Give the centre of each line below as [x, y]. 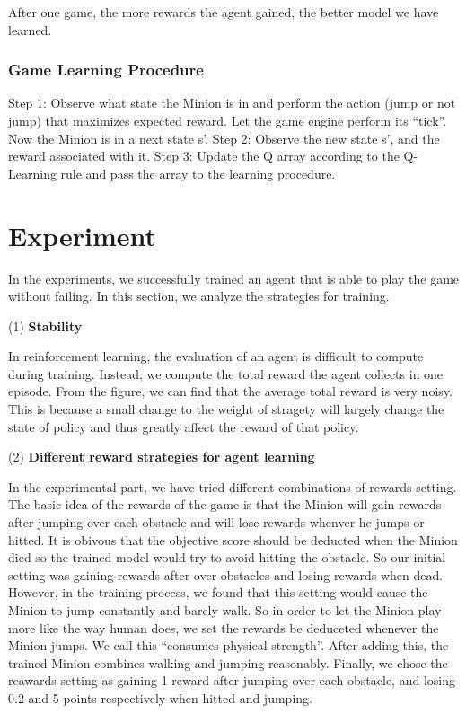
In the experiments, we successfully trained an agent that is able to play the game [234, 278]
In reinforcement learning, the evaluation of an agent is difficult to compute [216, 356]
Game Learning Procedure [106, 70]
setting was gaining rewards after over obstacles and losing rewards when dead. [226, 574]
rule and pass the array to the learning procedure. [198, 173]
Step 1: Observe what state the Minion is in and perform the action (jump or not [232, 103]
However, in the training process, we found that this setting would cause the [218, 592]
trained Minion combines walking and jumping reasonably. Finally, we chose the [228, 662]
